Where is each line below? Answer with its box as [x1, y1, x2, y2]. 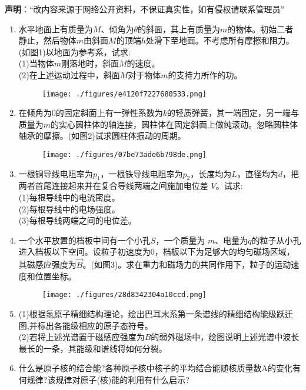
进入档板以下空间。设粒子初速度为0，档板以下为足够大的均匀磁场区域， [18, 245, 295, 258]
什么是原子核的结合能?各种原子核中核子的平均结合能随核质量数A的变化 [18, 362, 292, 374]
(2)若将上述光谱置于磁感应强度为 [18, 331, 145, 343]
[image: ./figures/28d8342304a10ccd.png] [42, 291, 207, 299]
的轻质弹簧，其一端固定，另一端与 [167, 106, 300, 119]
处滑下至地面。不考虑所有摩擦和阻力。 [145, 34, 294, 46]
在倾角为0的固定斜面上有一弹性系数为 [18, 106, 163, 119]
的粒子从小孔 [251, 234, 301, 246]
